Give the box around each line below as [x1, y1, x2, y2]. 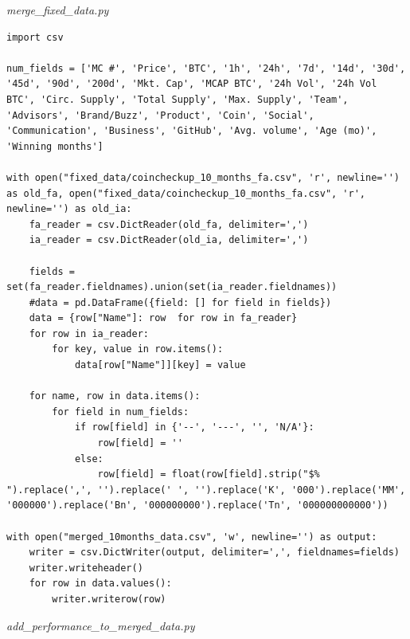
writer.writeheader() [29, 562, 143, 574]
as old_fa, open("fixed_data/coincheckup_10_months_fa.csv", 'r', [6, 187, 366, 199]
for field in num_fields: [52, 406, 189, 418]
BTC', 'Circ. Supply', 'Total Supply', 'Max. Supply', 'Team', [6, 93, 349, 105]
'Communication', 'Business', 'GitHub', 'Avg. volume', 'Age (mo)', [6, 125, 377, 137]
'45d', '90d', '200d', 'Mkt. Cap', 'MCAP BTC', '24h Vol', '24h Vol [6, 78, 377, 90]
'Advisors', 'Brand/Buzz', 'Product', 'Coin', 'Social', [6, 109, 314, 121]
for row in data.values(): [29, 578, 172, 590]
